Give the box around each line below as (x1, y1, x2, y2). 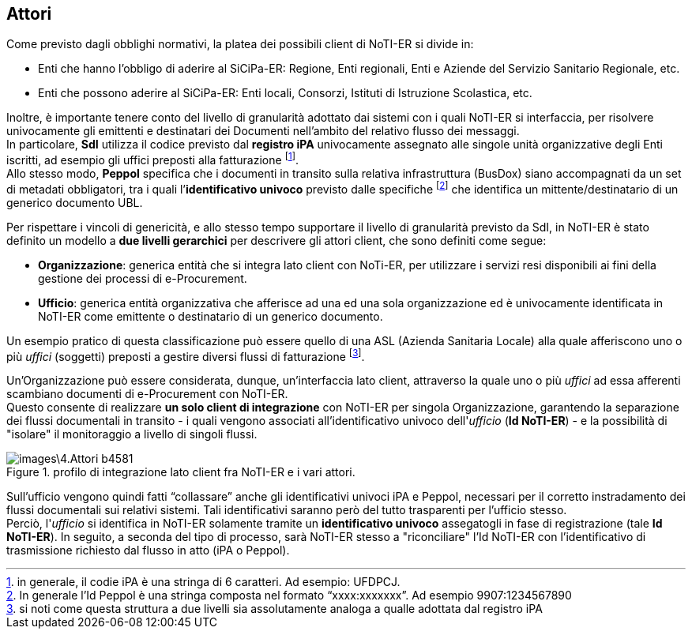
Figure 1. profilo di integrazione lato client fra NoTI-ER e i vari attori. (6, 465, 355, 479)
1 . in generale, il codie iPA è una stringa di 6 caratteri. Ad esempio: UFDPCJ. (6, 575, 401, 589)
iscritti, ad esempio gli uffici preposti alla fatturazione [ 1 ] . (6, 151, 299, 167)
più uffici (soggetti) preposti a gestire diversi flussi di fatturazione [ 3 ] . (6, 347, 365, 363)
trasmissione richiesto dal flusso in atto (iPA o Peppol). (6, 543, 290, 558)
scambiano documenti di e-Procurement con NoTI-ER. (6, 387, 288, 401)
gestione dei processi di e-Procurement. (38, 271, 247, 285)
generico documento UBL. (6, 195, 143, 209)
